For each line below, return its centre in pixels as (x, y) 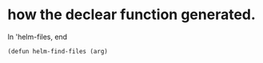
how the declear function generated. (132, 15)
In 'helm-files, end (38, 37)
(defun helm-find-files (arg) (58, 51)
